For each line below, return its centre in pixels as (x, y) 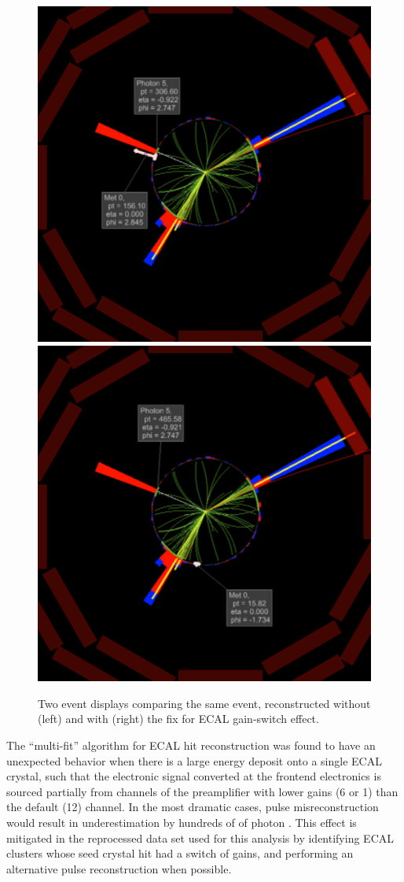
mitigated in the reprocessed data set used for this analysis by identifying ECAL (200, 838)
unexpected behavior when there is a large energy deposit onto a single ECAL (194, 760)
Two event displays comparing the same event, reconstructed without (204, 703)
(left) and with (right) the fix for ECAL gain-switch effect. (178, 719)
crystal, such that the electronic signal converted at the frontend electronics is (194, 776)
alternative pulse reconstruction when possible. (119, 868)
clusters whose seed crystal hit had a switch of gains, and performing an (180, 853)
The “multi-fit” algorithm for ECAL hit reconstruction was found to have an (191, 745)
